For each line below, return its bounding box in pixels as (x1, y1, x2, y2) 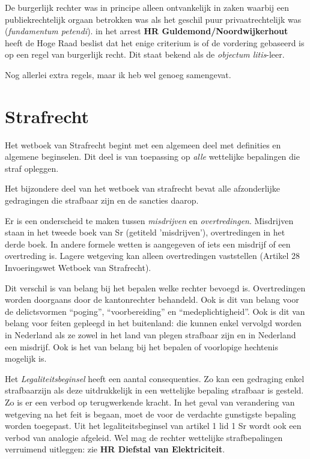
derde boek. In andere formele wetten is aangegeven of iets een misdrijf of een (5, 237, 291, 250)
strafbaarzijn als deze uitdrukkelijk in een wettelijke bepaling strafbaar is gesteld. (5, 384, 304, 397)
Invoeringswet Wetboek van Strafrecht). (5, 261, 151, 274)
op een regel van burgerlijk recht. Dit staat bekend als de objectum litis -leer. (5, 48, 285, 61)
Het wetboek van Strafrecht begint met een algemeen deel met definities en (5, 138, 281, 151)
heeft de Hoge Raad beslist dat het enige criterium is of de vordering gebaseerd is (5, 36, 305, 49)
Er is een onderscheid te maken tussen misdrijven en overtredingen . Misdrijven (5, 214, 294, 226)
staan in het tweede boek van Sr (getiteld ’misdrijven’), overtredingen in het (5, 226, 285, 239)
